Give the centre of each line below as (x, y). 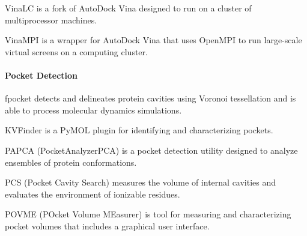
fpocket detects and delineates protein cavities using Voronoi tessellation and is (150, 98)
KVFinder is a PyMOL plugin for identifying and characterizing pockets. (139, 130)
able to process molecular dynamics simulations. (93, 110)
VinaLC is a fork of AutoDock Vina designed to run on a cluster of (128, 8)
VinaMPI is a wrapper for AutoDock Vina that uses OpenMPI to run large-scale (153, 40)
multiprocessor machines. (51, 20)
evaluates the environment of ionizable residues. (93, 194)
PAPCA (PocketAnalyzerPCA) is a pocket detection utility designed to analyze (151, 150)
